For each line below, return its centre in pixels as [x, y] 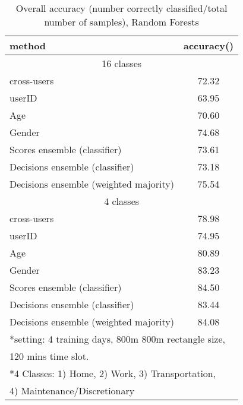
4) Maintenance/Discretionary [72, 390]
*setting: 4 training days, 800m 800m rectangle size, [117, 339]
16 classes [122, 63]
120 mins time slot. [49, 356]
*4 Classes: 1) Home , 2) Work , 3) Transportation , [113, 373]
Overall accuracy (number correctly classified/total [121, 8]
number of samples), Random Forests [121, 22]
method [28, 45]
